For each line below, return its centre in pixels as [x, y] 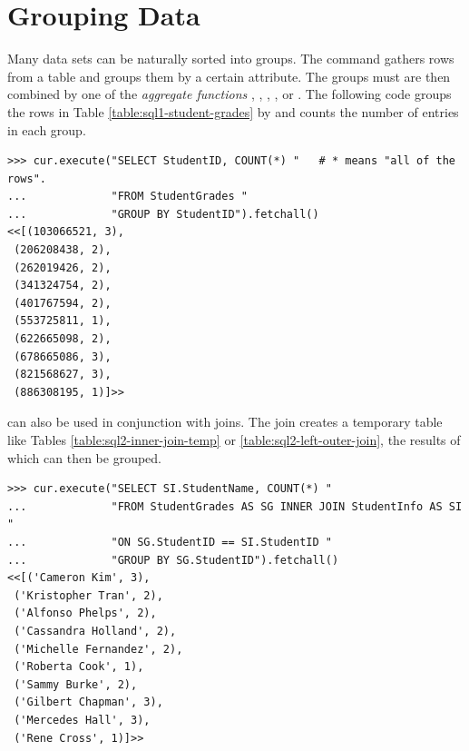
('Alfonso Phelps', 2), [85, 613]
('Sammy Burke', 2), [76, 684]
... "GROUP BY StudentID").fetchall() [163, 214]
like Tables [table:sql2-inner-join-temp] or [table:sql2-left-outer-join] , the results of [234, 440]
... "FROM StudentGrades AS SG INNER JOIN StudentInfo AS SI [235, 506]
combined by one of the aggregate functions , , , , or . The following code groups [230, 94]
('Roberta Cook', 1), [79, 667]
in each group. [47, 129]
